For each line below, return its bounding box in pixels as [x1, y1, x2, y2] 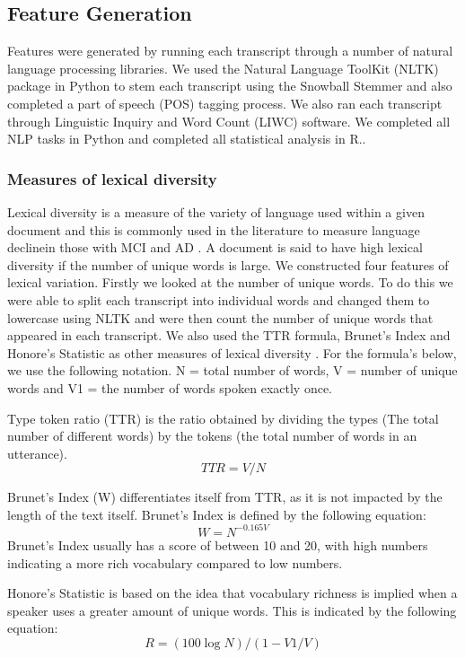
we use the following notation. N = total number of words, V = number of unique [7, 361, 458, 380]
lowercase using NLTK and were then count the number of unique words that [7, 308, 434, 327]
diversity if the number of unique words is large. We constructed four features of [7, 255, 449, 274]
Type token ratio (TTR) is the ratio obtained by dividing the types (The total [7, 408, 439, 427]
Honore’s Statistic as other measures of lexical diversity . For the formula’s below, [7, 343, 457, 362]
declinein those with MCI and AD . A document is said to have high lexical [7, 238, 423, 257]
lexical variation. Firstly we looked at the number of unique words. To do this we [7, 273, 453, 292]
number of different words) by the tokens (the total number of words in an [7, 426, 417, 445]
